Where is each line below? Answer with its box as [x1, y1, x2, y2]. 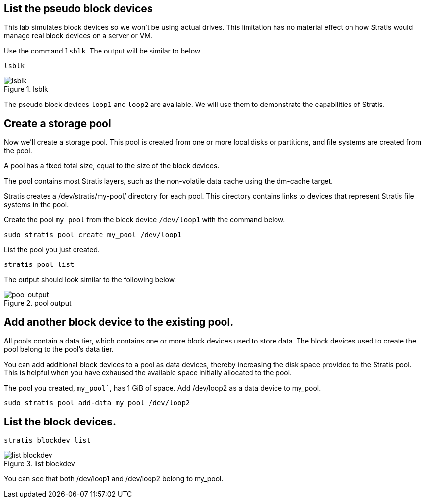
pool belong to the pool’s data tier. [4, 345, 114, 354]
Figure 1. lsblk [4, 85, 48, 94]
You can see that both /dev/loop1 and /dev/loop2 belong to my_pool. [4, 474, 224, 483]
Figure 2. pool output [4, 299, 72, 308]
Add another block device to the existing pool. [4, 316, 234, 328]
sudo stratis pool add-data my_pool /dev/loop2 [4, 399, 190, 407]
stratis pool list [4, 261, 75, 269]
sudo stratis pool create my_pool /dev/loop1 [4, 231, 182, 239]
